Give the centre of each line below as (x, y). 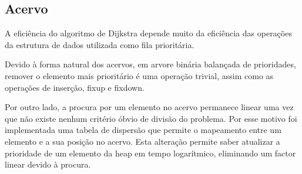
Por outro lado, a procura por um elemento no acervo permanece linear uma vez (149, 107)
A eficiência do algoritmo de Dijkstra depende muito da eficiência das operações (148, 33)
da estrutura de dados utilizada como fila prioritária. (100, 44)
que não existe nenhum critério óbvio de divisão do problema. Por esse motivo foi (151, 118)
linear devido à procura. (48, 164)
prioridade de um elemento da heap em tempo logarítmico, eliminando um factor (150, 153)
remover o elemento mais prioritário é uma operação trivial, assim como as (139, 75)
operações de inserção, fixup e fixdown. (75, 87)
